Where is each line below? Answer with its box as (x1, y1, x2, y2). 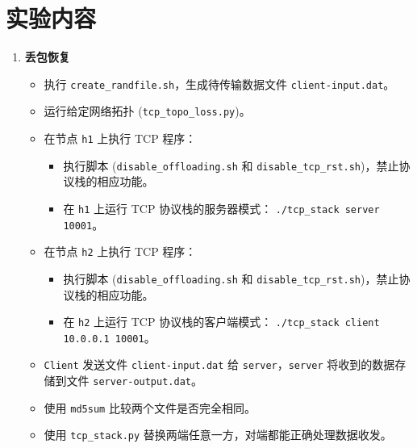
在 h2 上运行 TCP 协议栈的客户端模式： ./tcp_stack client (63, 313, 380, 330)
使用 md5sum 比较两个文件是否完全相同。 (44, 399, 256, 416)
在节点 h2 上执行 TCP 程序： (44, 243, 197, 260)
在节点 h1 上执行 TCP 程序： (44, 130, 197, 147)
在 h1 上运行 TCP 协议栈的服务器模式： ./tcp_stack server (63, 199, 380, 216)
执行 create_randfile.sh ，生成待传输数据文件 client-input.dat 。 (44, 75, 395, 92)
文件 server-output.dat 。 (66, 372, 202, 389)
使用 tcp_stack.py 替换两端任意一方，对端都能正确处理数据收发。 (44, 426, 392, 443)
